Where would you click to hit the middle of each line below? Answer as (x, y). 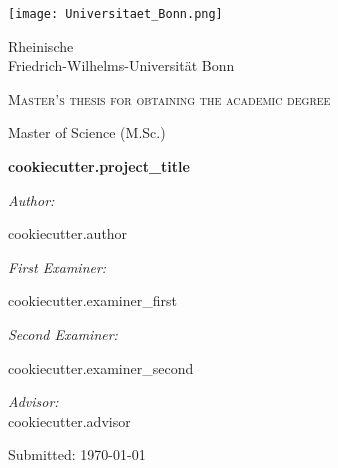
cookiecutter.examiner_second (101, 367)
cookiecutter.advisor (69, 420)
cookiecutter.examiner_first (92, 300)
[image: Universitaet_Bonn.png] (115, 14)
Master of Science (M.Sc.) (87, 132)
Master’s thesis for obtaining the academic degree (169, 98)
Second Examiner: (63, 334)
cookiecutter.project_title (99, 166)
